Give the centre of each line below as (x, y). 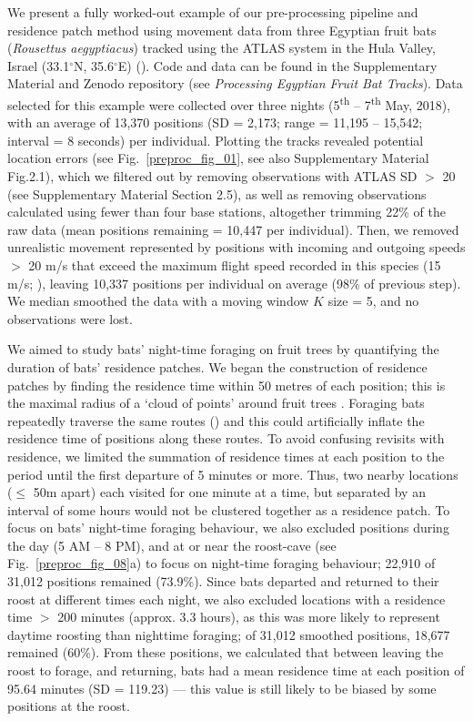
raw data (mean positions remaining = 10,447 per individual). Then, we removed (233, 229)
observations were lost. (70, 318)
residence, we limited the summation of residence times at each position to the (226, 456)
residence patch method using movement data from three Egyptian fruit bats (222, 30)
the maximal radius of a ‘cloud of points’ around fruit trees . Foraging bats (216, 403)
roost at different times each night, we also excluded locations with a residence (226, 599)
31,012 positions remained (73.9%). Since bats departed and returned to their (223, 581)
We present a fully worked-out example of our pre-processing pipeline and (213, 12)
